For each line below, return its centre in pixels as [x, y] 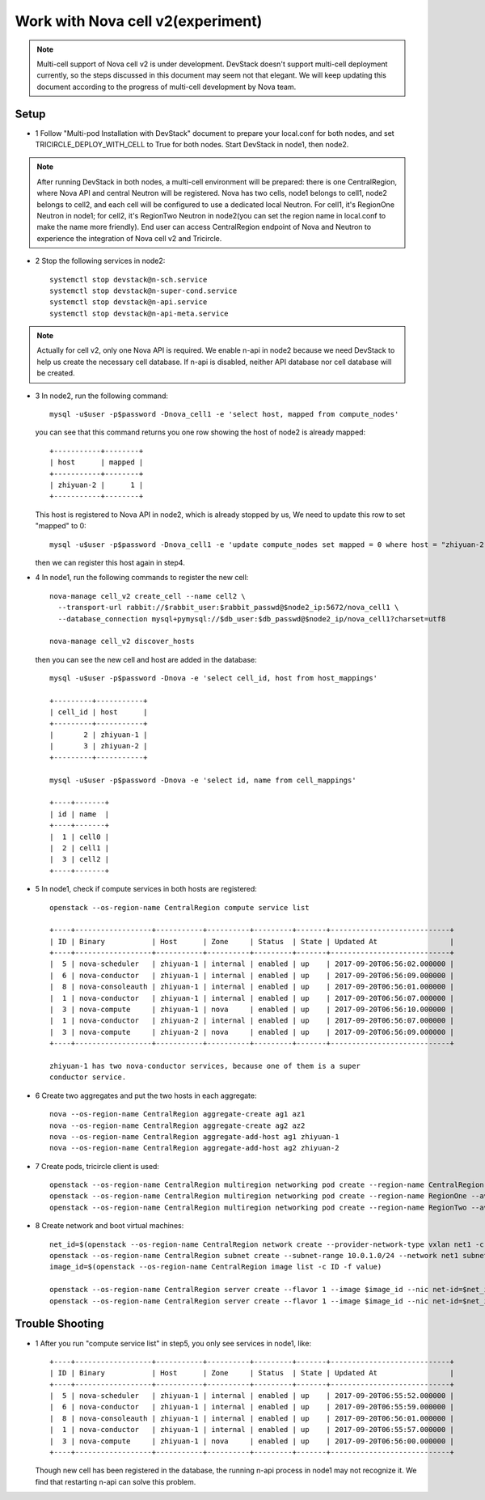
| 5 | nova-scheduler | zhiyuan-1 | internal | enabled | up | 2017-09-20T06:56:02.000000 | [252, 964]
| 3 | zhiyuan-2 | [99, 746]
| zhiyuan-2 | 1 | [97, 485]
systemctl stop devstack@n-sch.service [129, 280]
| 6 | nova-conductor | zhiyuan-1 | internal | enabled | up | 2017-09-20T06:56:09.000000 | [252, 975]
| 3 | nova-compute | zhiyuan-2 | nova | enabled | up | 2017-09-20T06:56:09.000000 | [252, 1032]
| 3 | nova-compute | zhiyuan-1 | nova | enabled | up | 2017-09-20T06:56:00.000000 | [252, 1441]
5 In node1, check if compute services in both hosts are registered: [146, 889]
